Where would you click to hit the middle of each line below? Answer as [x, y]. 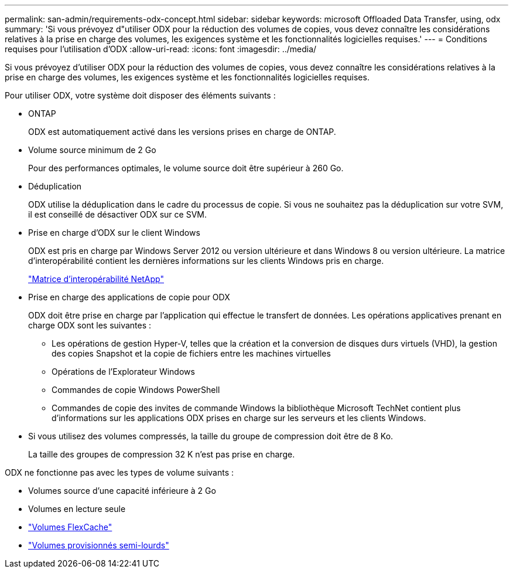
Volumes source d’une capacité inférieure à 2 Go [122, 491]
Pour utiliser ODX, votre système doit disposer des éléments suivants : [140, 95]
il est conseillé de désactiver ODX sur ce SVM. [117, 214]
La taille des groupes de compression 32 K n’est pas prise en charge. [162, 454]
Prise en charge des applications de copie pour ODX [129, 297]
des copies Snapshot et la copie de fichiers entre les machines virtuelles [191, 353]
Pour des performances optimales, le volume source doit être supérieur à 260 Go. [186, 168]
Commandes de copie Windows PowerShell [136, 390]
